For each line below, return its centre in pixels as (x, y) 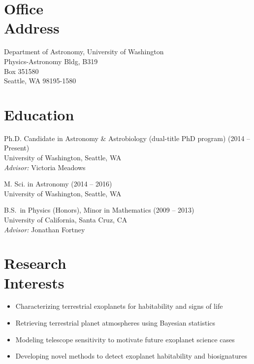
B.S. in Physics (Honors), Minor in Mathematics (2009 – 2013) (99, 210)
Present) (17, 148)
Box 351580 (21, 71)
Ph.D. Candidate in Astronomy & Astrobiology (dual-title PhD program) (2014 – (127, 138)
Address (32, 28)
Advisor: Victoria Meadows (45, 167)
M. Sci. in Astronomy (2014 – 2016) (58, 184)
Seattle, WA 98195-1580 (40, 81)
